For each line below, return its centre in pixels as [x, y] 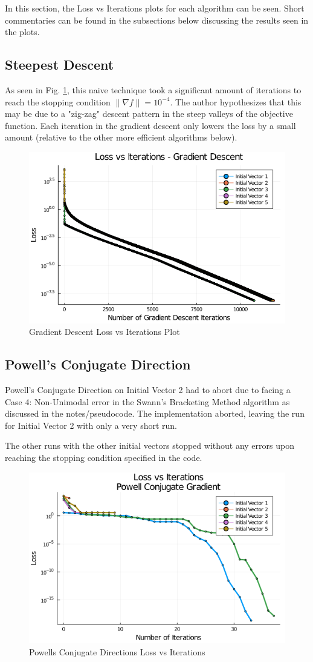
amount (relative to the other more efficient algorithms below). [121, 137]
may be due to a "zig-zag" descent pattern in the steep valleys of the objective [149, 114]
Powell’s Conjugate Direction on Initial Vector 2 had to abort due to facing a [148, 389]
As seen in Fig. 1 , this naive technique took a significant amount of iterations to [153, 89]
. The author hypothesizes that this [236, 101]
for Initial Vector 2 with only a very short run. [91, 425]
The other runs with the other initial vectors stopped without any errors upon [150, 445]
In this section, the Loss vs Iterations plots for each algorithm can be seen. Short [155, 8]
